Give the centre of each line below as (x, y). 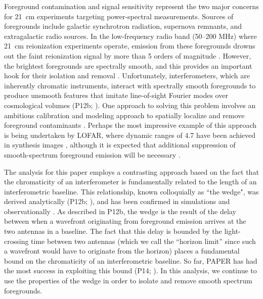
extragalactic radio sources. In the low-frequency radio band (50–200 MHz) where (130, 36)
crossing (16, 241)
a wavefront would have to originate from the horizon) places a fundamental (122, 251)
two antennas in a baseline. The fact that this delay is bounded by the (113, 231)
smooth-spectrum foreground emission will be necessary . (92, 154)
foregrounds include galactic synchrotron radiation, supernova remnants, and (123, 26)
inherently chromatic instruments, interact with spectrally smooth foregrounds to (130, 85)
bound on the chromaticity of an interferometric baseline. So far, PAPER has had (131, 260)
